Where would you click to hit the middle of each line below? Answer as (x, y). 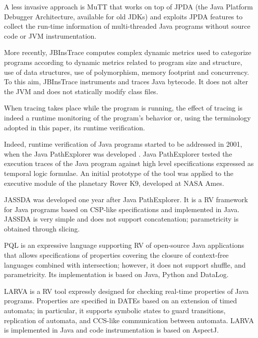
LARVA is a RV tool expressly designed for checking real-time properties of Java (127, 291)
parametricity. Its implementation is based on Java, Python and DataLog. (116, 274)
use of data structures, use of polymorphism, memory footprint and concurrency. (127, 72)
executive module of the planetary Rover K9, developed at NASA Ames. (114, 183)
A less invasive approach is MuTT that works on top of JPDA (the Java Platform (129, 6)
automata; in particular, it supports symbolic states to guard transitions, (115, 310)
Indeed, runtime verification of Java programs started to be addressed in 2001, (123, 144)
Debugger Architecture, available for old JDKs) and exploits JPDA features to (123, 16)
